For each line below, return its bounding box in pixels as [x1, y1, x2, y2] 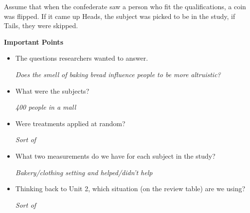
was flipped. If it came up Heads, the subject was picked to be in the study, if [4, 11, 235, 21]
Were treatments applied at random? [15, 118, 125, 128]
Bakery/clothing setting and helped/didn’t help [15, 167, 153, 177]
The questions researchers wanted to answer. [15, 53, 148, 63]
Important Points [4, 36, 63, 47]
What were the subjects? [15, 85, 89, 96]
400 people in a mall [15, 102, 76, 112]
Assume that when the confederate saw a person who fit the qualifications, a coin [4, 1, 246, 11]
